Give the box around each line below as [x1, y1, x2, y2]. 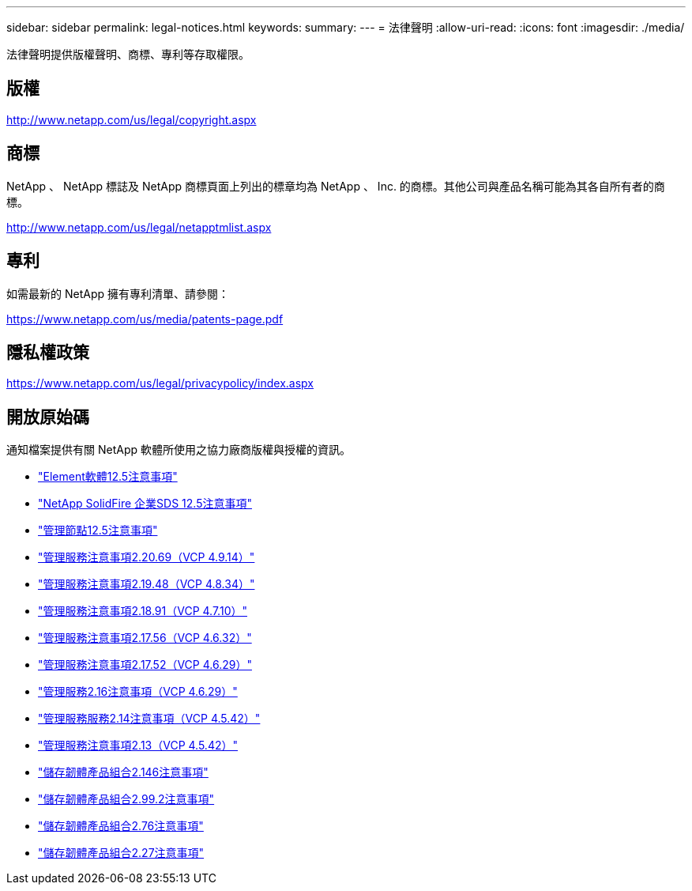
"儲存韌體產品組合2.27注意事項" [38, 846, 205, 860]
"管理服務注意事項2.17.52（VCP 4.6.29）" [38, 658, 252, 672]
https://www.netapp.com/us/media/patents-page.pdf [6, 311, 284, 326]
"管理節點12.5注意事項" [38, 523, 158, 538]
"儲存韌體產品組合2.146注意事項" [38, 765, 209, 780]
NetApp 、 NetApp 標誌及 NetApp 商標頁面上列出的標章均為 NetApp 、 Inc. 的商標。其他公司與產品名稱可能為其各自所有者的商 [6, 179, 665, 193]
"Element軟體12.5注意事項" [38, 470, 178, 484]
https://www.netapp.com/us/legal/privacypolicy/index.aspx [6, 376, 314, 391]
